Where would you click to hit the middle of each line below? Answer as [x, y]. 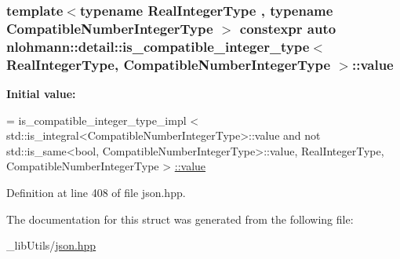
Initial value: [41, 93]
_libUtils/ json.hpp [51, 245]
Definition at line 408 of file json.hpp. [96, 192]
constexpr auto [288, 28]
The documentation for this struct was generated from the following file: [180, 219]
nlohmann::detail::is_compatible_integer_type [158, 46]
